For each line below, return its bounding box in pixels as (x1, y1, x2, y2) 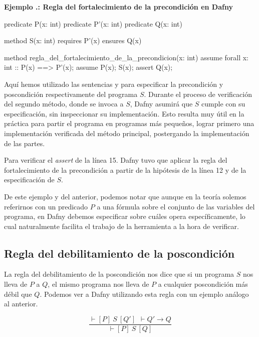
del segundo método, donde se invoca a (4, 98, 124, 109)
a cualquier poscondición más (158, 279, 248, 289)
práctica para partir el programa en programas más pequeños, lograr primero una (4, 118, 254, 129)
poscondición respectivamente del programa (4, 88, 138, 99)
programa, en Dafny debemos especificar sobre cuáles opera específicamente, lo (4, 211, 245, 221)
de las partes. (4, 138, 45, 148)
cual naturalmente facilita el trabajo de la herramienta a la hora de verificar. (4, 220, 239, 231)
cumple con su (201, 98, 245, 109)
